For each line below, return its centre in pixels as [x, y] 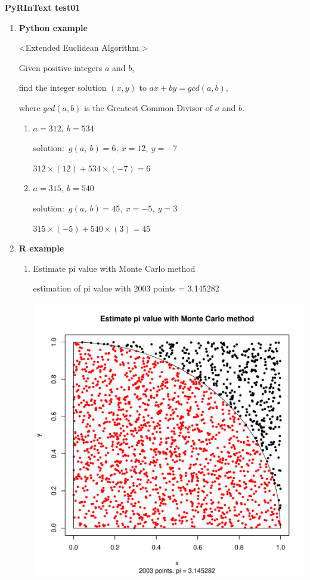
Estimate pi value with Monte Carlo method [114, 268]
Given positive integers [61, 67]
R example [41, 248]
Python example [53, 27]
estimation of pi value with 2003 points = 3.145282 [126, 288]
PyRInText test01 [43, 7]
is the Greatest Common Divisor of [148, 107]
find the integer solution [63, 88]
